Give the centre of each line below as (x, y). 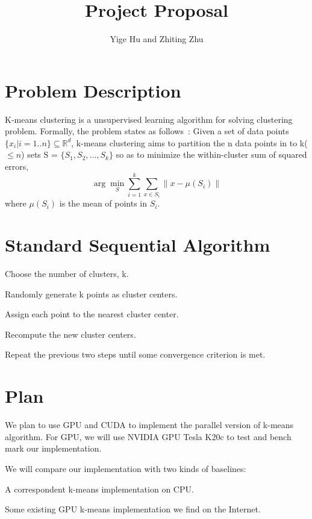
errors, (17, 166)
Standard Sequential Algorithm (138, 245)
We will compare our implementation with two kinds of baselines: (126, 468)
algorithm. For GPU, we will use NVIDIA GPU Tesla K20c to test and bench (148, 436)
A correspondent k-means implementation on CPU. (99, 489)
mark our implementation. (53, 448)
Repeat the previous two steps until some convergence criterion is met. (135, 354)
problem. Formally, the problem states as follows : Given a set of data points (147, 131)
